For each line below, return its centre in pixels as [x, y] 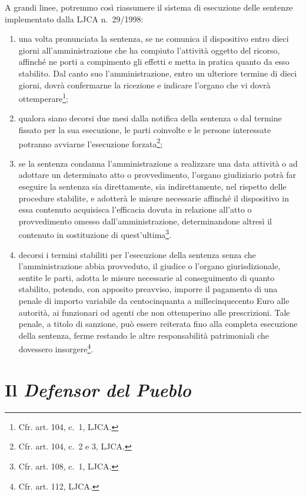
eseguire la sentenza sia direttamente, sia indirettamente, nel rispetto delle [152, 186]
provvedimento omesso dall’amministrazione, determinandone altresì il [145, 221]
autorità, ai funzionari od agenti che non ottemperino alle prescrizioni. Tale [154, 312]
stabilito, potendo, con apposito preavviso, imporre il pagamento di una [148, 289]
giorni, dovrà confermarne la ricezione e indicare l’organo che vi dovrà [144, 85]
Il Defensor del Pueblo [98, 389]
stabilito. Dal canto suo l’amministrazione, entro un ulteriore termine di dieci [158, 73]
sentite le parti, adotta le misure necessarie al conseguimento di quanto [147, 277]
